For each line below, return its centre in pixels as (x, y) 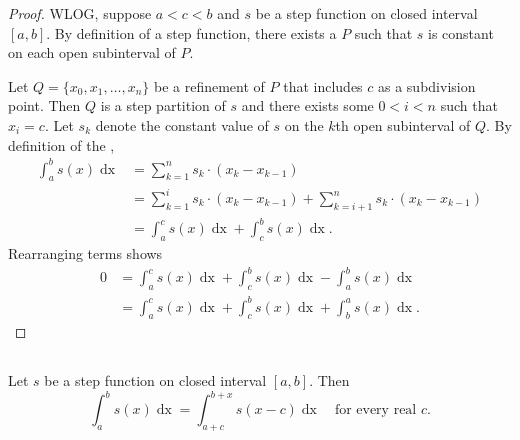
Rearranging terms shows (85, 253)
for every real (375, 410)
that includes (323, 85)
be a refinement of (209, 85)
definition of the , (61, 144)
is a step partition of (163, 105)
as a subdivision (427, 85)
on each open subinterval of (92, 52)
